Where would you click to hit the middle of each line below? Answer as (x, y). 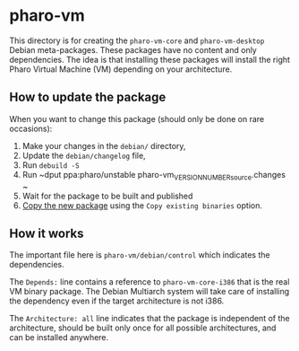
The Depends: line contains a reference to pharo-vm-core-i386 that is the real (149, 282)
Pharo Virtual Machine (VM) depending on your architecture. (121, 69)
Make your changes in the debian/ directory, (104, 145)
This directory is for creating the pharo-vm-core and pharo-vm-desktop (137, 40)
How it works (47, 233)
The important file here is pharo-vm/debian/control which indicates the (140, 255)
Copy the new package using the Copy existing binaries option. (142, 205)
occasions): (31, 128)
